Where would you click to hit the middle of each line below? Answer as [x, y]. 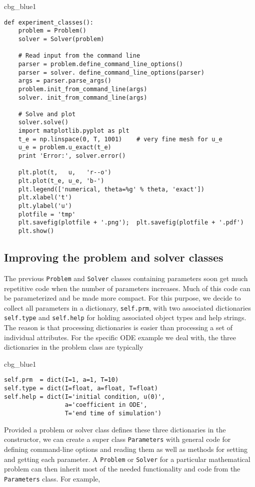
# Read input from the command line [79, 56]
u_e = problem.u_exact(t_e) [65, 148]
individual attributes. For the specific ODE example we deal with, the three [120, 337]
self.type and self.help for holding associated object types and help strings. [125, 317]
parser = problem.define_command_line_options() [100, 64]
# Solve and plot [47, 114]
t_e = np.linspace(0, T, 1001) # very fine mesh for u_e [120, 139]
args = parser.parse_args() [65, 81]
